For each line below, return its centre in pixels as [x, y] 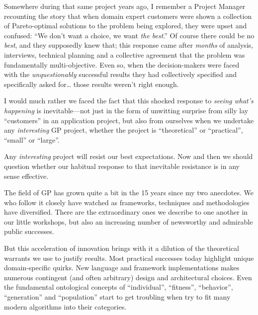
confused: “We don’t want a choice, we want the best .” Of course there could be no [129, 35]
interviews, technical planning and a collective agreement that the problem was [125, 54]
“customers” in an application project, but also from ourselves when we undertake [129, 120]
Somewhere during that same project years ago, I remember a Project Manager [125, 6]
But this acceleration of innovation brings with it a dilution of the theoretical [122, 248]
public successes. [29, 231]
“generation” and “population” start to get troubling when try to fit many [117, 297]
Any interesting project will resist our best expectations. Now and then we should [129, 156]
